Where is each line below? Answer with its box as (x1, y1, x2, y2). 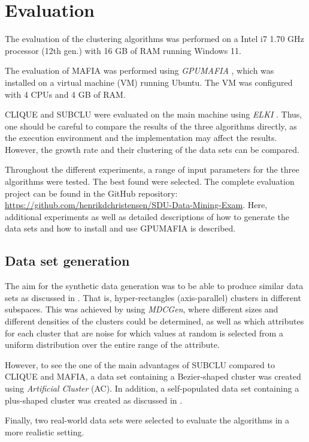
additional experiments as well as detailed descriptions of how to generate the (5, 210, 289, 222)
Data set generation (5, 251, 130, 270)
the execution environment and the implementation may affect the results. (5, 131, 277, 144)
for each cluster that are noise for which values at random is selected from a (5, 326, 283, 339)
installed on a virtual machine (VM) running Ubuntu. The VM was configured (5, 76, 293, 88)
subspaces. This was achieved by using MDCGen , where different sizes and (5, 303, 278, 315)
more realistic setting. (5, 425, 84, 438)
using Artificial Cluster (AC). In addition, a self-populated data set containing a (5, 381, 299, 394)
